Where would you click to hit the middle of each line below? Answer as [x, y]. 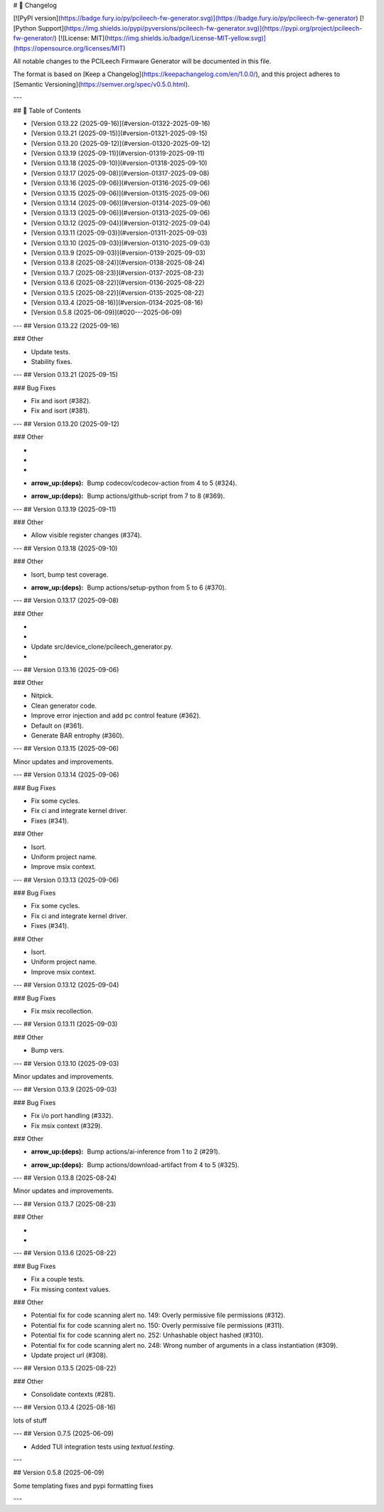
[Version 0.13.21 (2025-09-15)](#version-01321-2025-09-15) [119, 133]
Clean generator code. [64, 706]
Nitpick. [42, 696]
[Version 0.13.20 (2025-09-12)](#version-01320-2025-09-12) [121, 143]
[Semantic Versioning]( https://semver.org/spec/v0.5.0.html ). [101, 84]
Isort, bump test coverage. [70, 574]
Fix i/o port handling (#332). [72, 1116]
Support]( [52, 28]
